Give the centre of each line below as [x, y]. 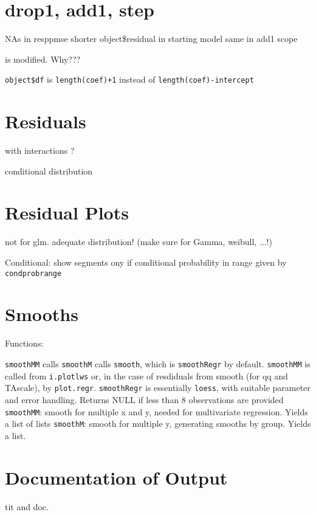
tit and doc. [27, 506]
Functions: [24, 343]
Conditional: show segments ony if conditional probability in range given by [146, 262]
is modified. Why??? [43, 59]
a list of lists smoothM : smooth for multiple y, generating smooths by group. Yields [158, 423]
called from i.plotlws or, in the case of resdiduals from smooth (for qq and [146, 375]
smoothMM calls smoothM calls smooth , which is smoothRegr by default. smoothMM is [158, 363]
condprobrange [33, 273]
